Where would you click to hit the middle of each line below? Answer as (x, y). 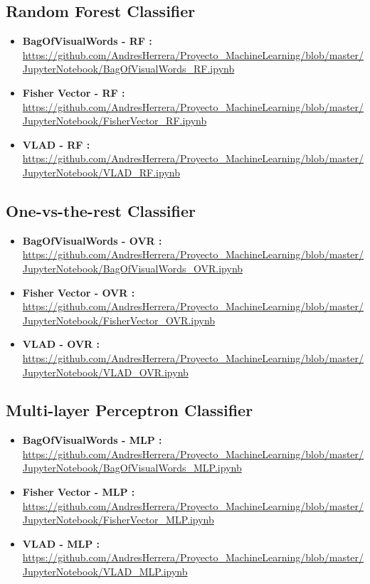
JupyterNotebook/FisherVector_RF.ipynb (115, 121)
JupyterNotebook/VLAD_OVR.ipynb (105, 372)
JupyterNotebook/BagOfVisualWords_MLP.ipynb (132, 468)
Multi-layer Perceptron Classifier (129, 410)
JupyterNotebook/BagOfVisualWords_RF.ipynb (128, 69)
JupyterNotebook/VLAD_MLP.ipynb (105, 572)
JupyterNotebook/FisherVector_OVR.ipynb (119, 320)
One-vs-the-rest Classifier (101, 210)
